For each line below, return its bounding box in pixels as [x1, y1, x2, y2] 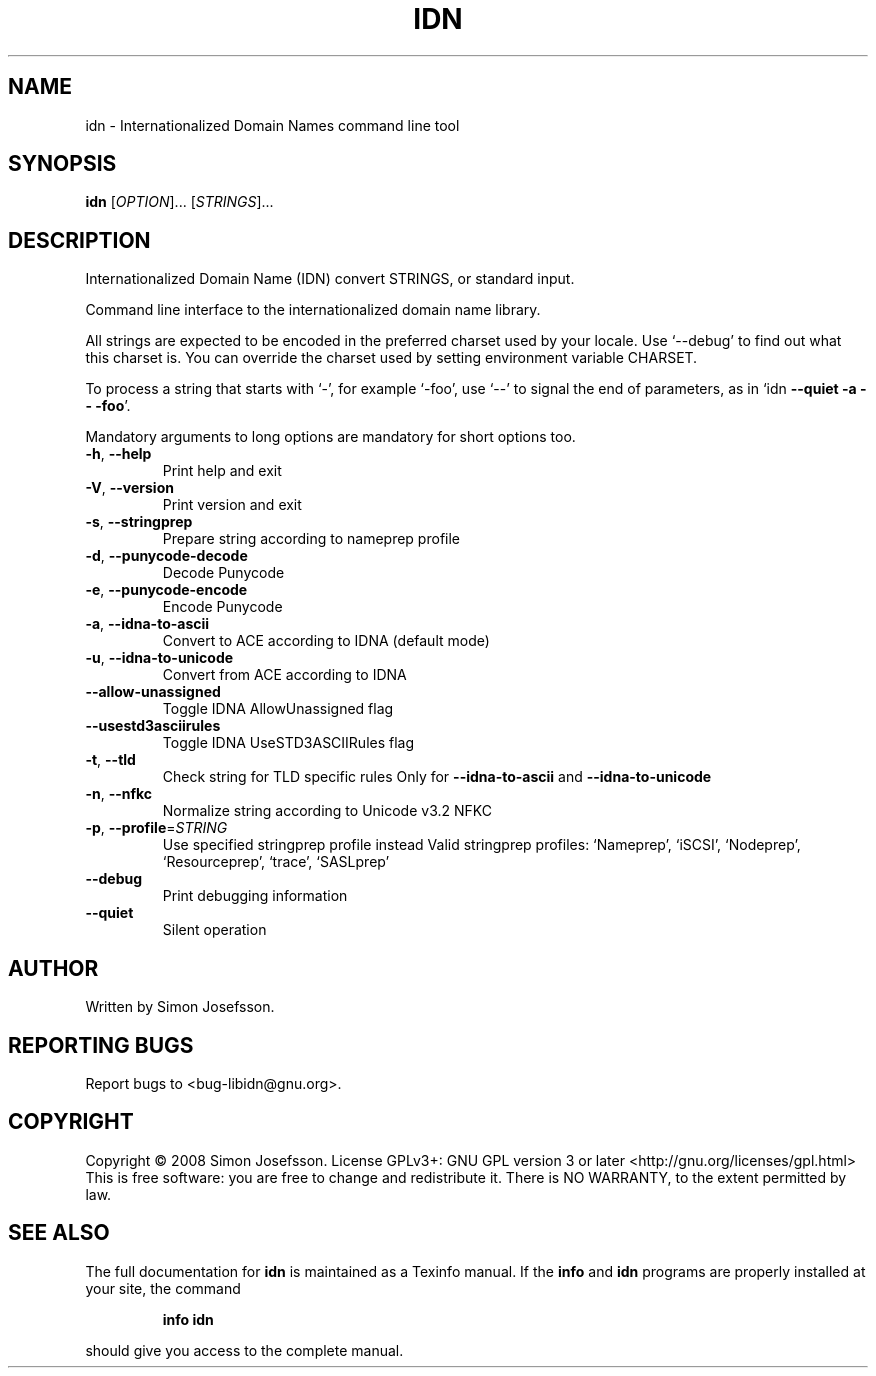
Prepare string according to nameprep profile [162, 530, 461, 548]
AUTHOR [8, 955, 99, 981]
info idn [162, 1310, 214, 1328]
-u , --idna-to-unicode [85, 649, 234, 667]
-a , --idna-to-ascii [85, 615, 210, 633]
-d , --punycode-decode [85, 547, 248, 565]
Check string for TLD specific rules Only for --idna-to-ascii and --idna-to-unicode [162, 768, 712, 786]
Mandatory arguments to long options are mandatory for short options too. [85, 428, 576, 446]
